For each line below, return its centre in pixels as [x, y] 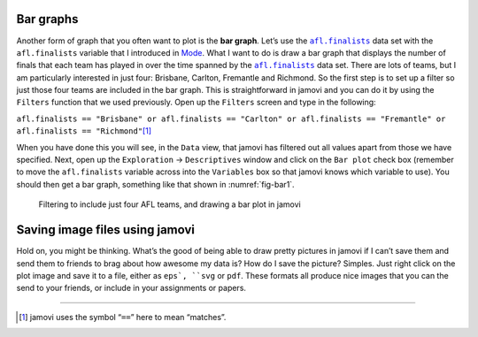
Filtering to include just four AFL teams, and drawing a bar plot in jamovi [170, 204]
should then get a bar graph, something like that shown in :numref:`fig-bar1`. [156, 184]
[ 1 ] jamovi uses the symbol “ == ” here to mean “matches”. [123, 317]
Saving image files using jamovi [105, 230]
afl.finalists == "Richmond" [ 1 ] [84, 131]
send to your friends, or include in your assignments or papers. [131, 288]
